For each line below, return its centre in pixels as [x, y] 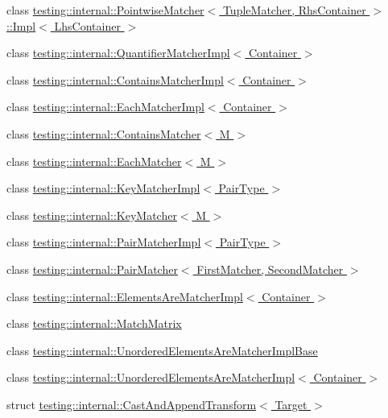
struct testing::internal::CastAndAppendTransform [132, 404]
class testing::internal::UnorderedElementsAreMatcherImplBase [162, 350]
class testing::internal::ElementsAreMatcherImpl [125, 296]
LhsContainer [87, 25]
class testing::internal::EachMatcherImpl [105, 107]
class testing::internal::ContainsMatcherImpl [115, 79]
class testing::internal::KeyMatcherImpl [103, 188]
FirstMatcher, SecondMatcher [270, 269]
